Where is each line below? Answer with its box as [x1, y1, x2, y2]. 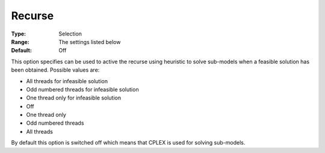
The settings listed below [58, 38, 121, 45]
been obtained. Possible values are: [11, 66, 100, 73]
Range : [11, 38, 29, 45]
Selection [58, 30, 82, 37]
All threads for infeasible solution [26, 77, 108, 84]
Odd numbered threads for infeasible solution [26, 86, 139, 93]
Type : [11, 30, 26, 37]
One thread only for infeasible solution [26, 94, 122, 102]
